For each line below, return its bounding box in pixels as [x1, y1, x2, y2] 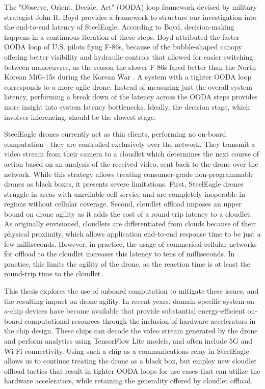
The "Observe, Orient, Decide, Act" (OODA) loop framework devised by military [4, 2, 257, 12]
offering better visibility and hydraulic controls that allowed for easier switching [4, 51, 253, 62]
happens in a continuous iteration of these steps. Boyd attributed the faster [4, 31, 240, 42]
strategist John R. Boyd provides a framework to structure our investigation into [4, 11, 257, 22]
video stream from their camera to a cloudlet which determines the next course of [4, 148, 259, 159]
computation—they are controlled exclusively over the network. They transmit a [4, 138, 255, 149]
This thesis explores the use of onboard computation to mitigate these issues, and [4, 286, 259, 296]
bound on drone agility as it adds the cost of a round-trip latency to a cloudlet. [4, 208, 252, 219]
